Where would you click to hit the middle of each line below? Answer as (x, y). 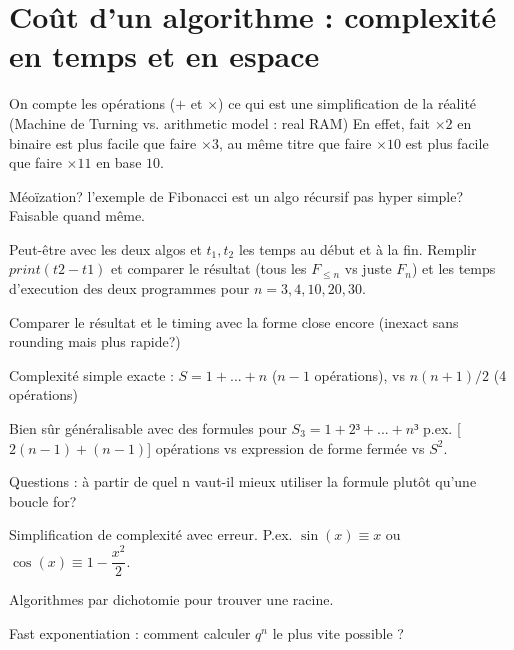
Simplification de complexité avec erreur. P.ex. (151, 534)
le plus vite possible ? (338, 632)
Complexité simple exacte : (91, 374)
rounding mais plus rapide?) (95, 341)
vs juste (368, 268)
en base (119, 162)
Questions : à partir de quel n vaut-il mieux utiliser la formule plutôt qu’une (243, 481)
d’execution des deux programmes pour (129, 288)
